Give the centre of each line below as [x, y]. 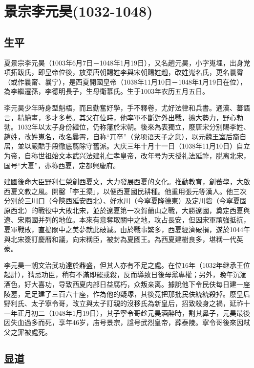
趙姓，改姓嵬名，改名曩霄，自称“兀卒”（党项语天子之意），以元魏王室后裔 [122, 136]
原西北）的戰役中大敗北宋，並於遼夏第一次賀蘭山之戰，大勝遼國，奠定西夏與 [127, 210]
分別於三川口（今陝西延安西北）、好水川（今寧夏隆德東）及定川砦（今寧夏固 [125, 201]
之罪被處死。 [31, 332]
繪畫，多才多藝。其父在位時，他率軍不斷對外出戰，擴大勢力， [123, 117]
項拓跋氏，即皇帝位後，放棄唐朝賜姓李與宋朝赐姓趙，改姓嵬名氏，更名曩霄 [124, 72]
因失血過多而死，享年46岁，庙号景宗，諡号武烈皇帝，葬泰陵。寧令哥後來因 [124, 322]
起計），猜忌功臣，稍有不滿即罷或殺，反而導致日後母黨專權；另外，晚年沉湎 [125, 274]
